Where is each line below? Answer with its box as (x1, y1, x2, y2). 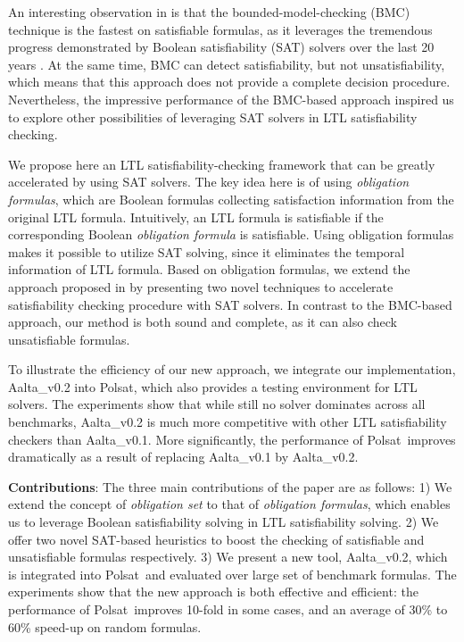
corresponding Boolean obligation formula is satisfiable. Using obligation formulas (8, 225, 454, 244)
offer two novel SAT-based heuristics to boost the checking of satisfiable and (8, 529, 425, 548)
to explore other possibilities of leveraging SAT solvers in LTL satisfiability (8, 107, 418, 126)
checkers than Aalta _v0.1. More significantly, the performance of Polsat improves (8, 429, 456, 448)
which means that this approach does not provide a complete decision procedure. (8, 72, 451, 91)
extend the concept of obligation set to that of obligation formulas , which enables (8, 495, 451, 513)
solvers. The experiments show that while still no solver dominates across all (8, 395, 426, 413)
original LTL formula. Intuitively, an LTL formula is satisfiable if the (8, 207, 384, 226)
